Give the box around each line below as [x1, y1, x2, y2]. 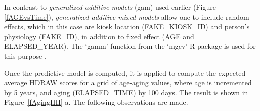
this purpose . [4, 50, 47, 61]
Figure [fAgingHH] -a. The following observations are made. [4, 97, 188, 107]
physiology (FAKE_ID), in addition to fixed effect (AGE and [4, 31, 194, 41]
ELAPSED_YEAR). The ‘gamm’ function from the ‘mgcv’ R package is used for [4, 41, 256, 51]
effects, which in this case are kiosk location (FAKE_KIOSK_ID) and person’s [4, 21, 250, 32]
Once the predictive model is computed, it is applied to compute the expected [4, 67, 246, 78]
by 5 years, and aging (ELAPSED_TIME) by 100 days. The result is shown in [4, 87, 248, 97]
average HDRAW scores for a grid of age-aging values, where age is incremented [4, 77, 252, 88]
